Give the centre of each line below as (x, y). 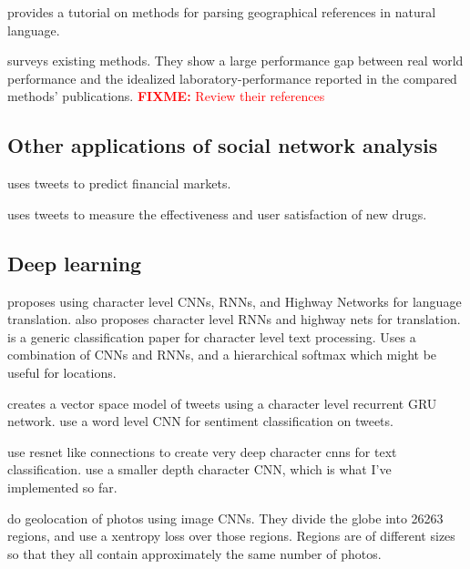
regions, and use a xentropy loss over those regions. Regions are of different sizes (231, 536)
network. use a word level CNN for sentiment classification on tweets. (200, 421)
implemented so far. (62, 487)
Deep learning (75, 263)
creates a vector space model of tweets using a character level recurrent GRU (222, 403)
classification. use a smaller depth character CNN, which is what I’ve (199, 469)
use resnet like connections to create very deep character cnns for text (202, 451)
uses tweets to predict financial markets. (119, 183)
